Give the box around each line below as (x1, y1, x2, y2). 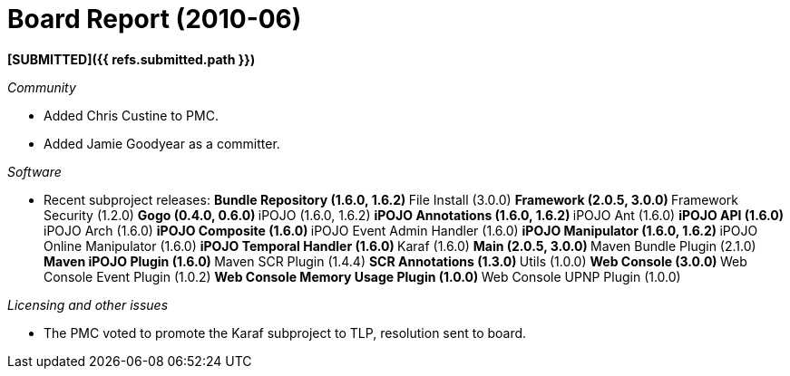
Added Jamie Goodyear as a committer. (44, 135, 280, 151)
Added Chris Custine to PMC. (44, 107, 219, 123)
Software (7, 163, 62, 179)
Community (7, 79, 76, 95)
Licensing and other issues (7, 296, 169, 313)
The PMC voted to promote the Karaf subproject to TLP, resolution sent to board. (44, 324, 527, 341)
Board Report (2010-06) (7, 4, 302, 34)
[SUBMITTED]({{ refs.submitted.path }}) (7, 51, 256, 67)
